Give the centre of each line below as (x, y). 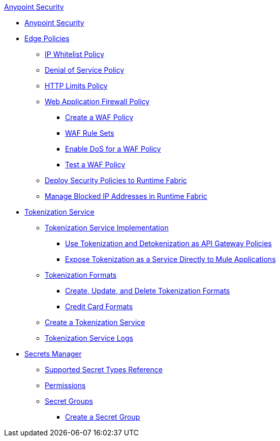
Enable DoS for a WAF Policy (113, 149)
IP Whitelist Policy (75, 54)
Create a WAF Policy (99, 117)
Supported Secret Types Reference (104, 370)
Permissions (65, 385)
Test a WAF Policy (95, 165)
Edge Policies (47, 38)
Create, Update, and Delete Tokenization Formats (148, 291)
